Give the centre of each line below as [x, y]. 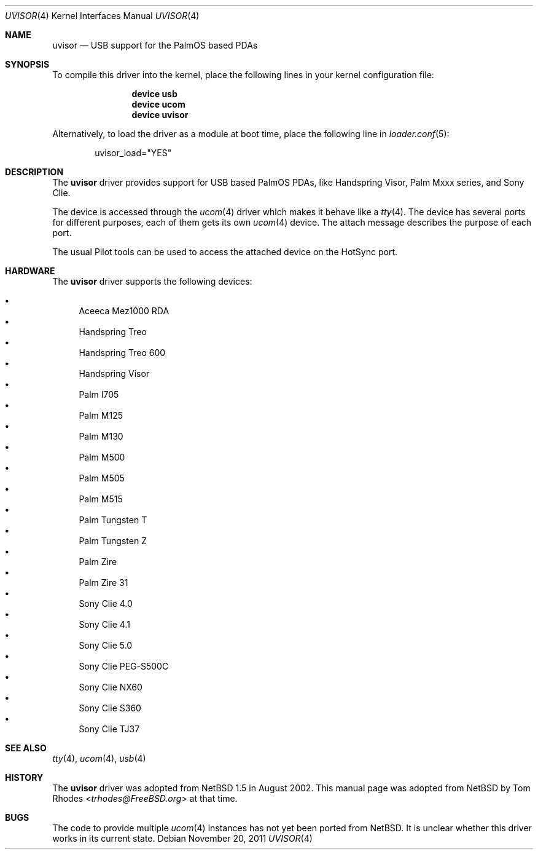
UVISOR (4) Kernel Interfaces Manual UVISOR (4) [102, 16]
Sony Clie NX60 [111, 687]
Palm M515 [101, 499]
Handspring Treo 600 [122, 353]
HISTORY [24, 777]
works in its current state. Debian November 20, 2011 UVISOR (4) [182, 838]
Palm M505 [102, 478]
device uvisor [160, 115]
